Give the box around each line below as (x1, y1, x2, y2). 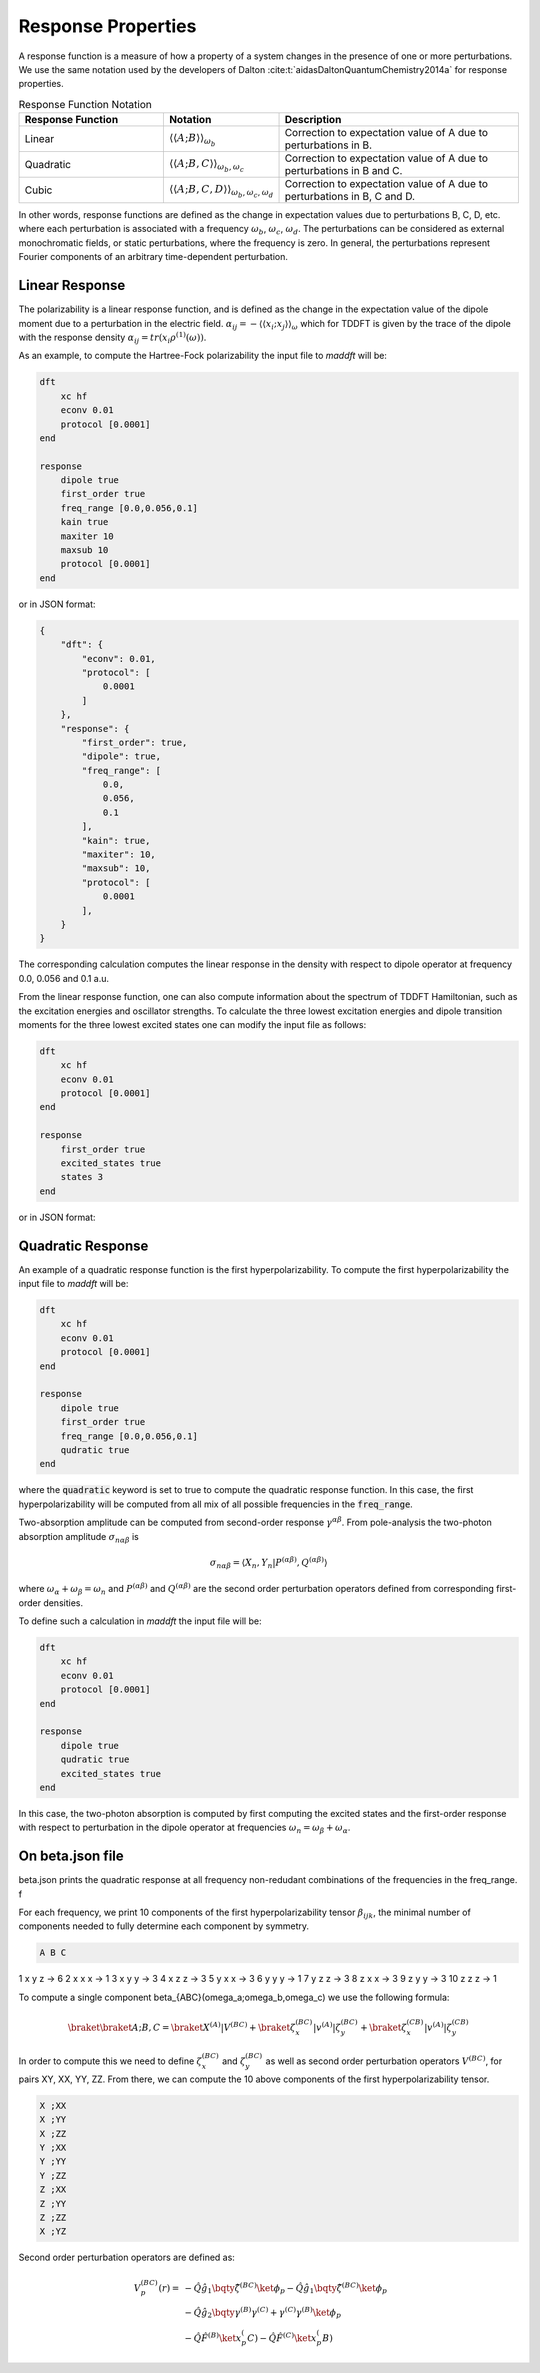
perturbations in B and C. (284, 164, 403, 178)
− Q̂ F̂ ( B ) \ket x (184, 2330, 242, 2344)
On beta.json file (18, 1848, 124, 1865)
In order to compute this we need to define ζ (18, 2055, 202, 2067)
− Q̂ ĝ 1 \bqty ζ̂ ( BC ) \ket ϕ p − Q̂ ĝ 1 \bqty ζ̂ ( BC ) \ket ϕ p (184, 2280, 388, 2296)
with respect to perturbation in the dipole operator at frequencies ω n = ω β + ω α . (18, 1821, 351, 1836)
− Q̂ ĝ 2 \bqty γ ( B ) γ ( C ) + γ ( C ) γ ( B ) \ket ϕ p (184, 2305, 342, 2320)
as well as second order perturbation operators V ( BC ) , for (265, 2054, 503, 2067)
